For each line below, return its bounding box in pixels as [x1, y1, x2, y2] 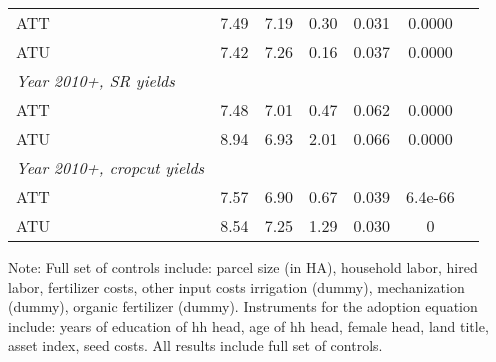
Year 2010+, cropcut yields [16, 156, 205, 179]
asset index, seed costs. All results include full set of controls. [8, 335, 383, 356]
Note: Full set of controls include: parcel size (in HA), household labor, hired [8, 257, 478, 277]
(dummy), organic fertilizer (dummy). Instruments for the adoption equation [8, 296, 478, 317]
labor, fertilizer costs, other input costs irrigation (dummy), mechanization [8, 276, 465, 297]
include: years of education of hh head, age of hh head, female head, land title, [8, 315, 489, 336]
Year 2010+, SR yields [16, 69, 175, 92]
